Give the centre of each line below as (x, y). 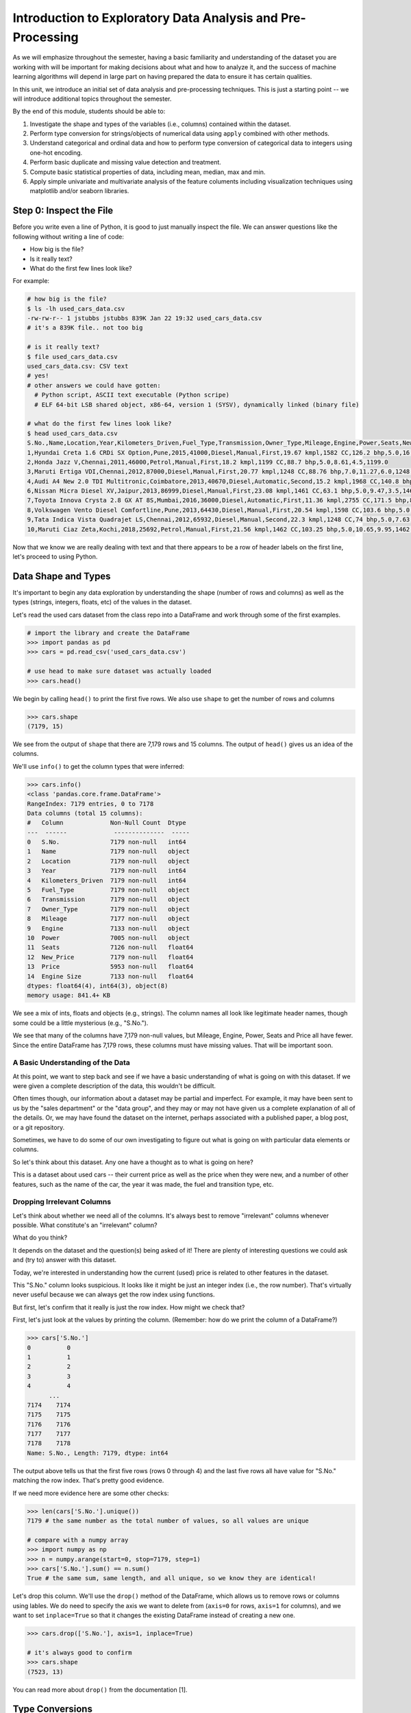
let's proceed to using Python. (55, 557)
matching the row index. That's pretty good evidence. (88, 1481)
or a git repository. (39, 1127)
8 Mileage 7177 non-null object (108, 919)
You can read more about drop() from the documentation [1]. (100, 1690)
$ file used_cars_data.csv (72, 357)
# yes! (38, 376)
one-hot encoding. (56, 152)
